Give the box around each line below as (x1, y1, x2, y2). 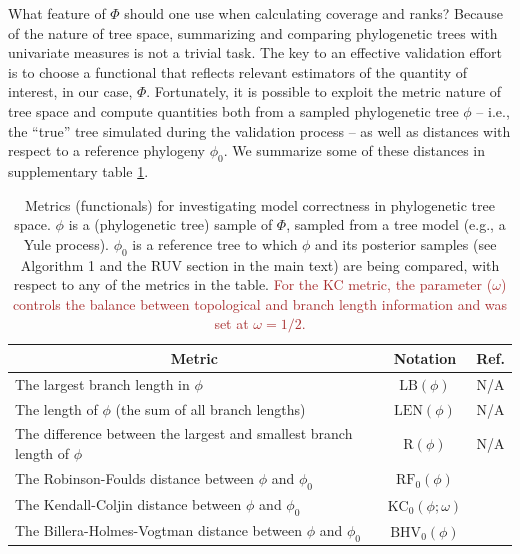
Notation (393, 347, 457, 368)
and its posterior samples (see (315, 233, 497, 254)
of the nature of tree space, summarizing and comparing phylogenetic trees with (8, 22, 498, 43)
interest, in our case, (8, 81, 133, 102)
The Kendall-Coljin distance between (15, 493, 242, 514)
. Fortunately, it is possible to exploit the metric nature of (146, 81, 502, 102)
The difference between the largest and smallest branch (15, 423, 353, 444)
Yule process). (23, 233, 109, 254)
